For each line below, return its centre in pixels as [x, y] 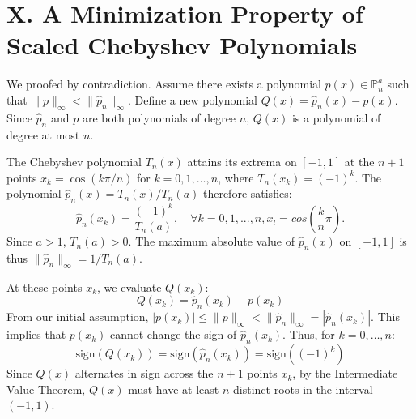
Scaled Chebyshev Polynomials [182, 45]
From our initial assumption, [78, 316]
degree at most [43, 134]
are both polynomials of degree [159, 117]
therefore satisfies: [247, 193]
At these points [45, 286]
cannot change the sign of [173, 334]
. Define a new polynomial [192, 99]
